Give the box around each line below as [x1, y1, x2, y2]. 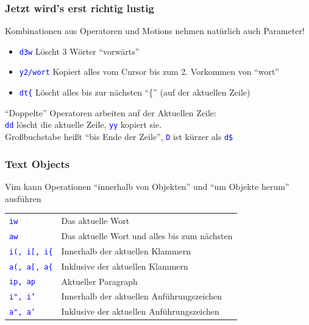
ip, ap [9, 278, 35, 287]
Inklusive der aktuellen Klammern [61, 259, 188, 272]
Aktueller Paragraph [61, 274, 138, 287]
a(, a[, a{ [9, 262, 53, 271]
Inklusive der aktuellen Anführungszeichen [61, 305, 219, 318]
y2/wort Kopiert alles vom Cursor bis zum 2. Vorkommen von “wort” [19, 65, 279, 78]
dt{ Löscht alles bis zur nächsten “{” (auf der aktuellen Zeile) [19, 86, 250, 99]
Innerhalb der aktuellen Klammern [61, 244, 191, 257]
